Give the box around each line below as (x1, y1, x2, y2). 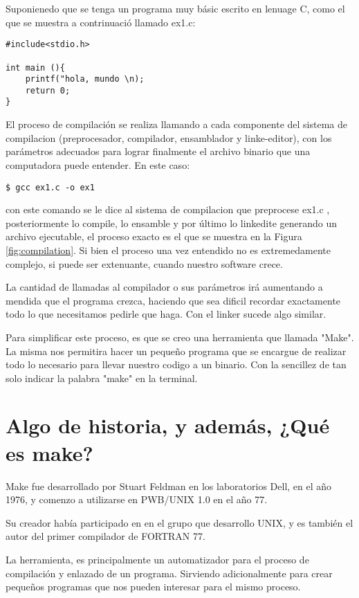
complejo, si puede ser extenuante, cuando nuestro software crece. (6, 256, 283, 271)
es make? (6, 438, 93, 466)
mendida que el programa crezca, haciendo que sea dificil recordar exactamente (6, 293, 341, 307)
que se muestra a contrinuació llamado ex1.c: (6, 15, 196, 29)
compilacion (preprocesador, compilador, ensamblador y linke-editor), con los (6, 130, 332, 145)
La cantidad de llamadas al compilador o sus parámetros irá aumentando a (6, 280, 323, 294)
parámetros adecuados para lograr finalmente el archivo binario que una (6, 144, 311, 158)
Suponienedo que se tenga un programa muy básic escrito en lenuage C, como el (6, 1, 345, 15)
